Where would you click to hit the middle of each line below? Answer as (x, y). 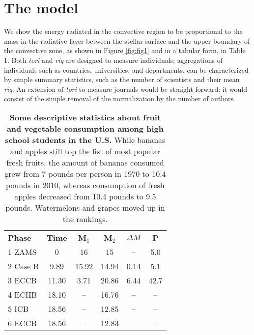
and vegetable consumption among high (85, 128)
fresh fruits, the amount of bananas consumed (85, 162)
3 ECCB (22, 280)
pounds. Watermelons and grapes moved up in (85, 207)
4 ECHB (23, 294)
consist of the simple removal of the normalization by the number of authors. (120, 98)
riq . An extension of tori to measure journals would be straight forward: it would (126, 89)
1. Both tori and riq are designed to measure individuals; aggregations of (113, 60)
